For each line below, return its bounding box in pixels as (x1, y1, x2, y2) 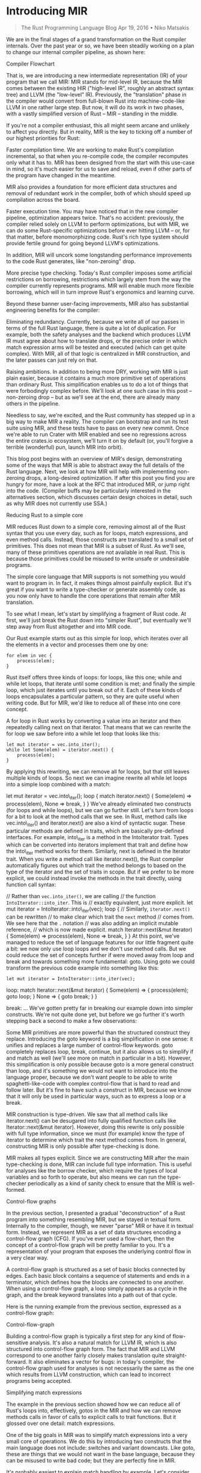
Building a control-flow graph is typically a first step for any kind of (6, 1332, 172, 1340)
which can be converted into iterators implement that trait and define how (6, 841, 188, 848)
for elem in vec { (6, 652, 52, 658)
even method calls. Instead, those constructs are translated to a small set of (6, 536, 194, 543)
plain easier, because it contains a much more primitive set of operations (6, 374, 186, 381)
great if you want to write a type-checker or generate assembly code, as (6, 586, 186, 593)
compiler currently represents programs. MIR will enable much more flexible (6, 282, 194, 289)
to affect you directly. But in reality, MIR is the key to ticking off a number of (6, 128, 193, 135)
